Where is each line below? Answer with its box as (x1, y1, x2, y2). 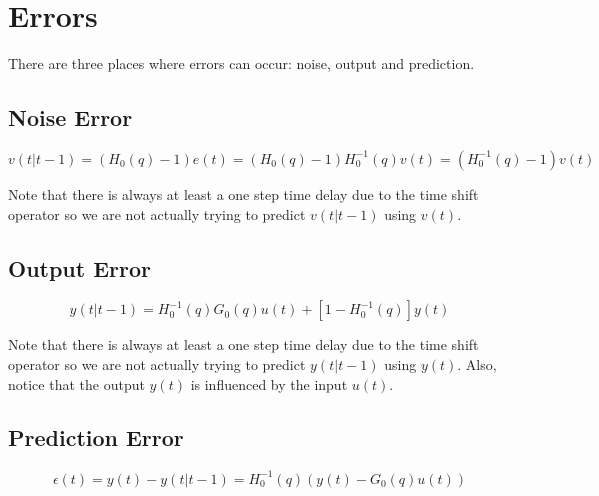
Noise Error (8, 102, 133, 133)
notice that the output (8, 373, 145, 394)
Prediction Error (8, 422, 184, 453)
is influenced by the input (190, 373, 348, 394)
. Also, (457, 353, 497, 374)
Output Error (8, 252, 152, 283)
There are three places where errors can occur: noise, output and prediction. (8, 53, 475, 74)
